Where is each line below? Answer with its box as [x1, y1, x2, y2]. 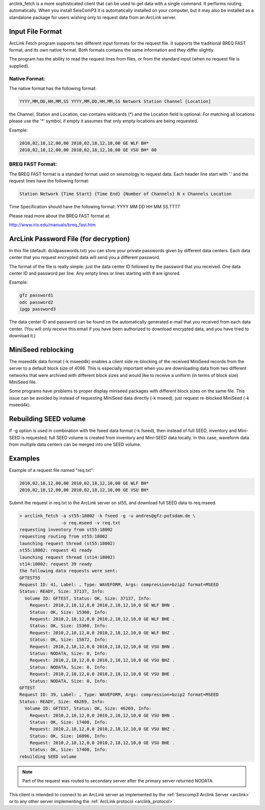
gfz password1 [19, 292, 53, 298]
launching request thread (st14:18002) [19, 554, 115, 560]
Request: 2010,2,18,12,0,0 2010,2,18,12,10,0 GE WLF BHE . [29, 616, 175, 622]
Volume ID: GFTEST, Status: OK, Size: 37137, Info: [25, 595, 152, 601]
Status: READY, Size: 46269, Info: [19, 698, 105, 704]
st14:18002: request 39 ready [19, 561, 92, 567]
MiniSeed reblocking [9, 346, 74, 354]
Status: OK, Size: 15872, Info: [29, 637, 108, 642]
